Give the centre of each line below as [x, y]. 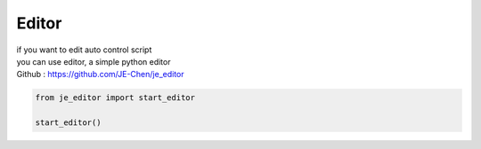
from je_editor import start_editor [115, 98]
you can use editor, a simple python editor [94, 61]
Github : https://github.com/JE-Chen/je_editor [100, 74]
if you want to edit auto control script [84, 50]
